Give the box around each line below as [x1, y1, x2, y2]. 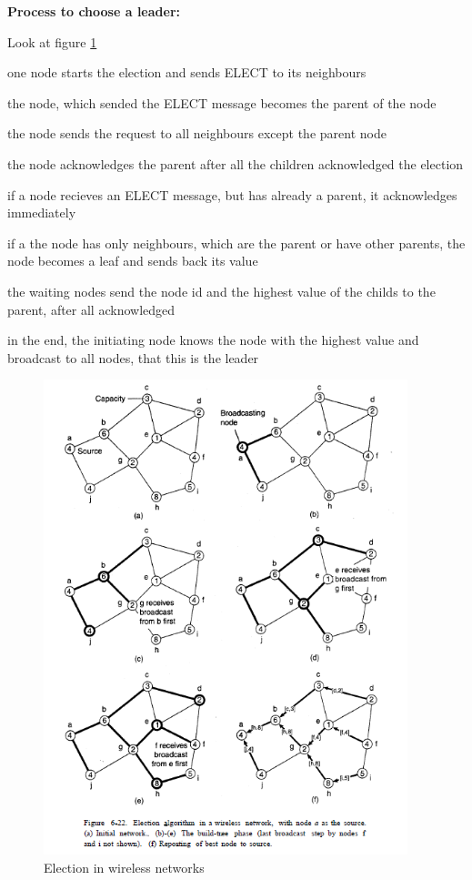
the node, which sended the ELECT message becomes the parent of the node [7, 93, 437, 112]
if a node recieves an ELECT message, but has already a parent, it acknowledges [7, 185, 457, 204]
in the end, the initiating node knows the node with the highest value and [7, 330, 419, 349]
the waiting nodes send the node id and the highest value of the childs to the [7, 281, 436, 300]
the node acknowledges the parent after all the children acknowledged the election [7, 154, 464, 173]
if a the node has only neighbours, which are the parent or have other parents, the [7, 233, 466, 252]
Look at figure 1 [7, 32, 97, 51]
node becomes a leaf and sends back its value [7, 251, 258, 270]
